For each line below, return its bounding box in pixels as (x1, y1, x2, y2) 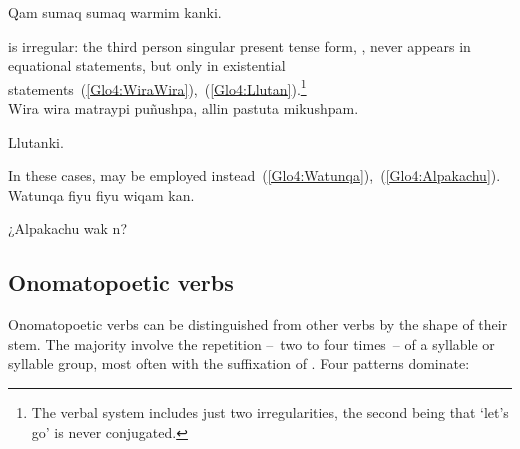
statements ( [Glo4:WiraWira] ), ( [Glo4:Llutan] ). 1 (8, 75, 307, 99)
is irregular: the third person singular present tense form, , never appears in (8, 35, 471, 56)
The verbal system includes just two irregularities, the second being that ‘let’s (31, 401, 509, 422)
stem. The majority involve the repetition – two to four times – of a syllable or (8, 333, 495, 354)
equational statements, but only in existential (8, 55, 286, 76)
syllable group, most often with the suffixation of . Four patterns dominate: (8, 353, 470, 374)
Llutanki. (8, 131, 64, 152)
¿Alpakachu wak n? (8, 218, 127, 239)
